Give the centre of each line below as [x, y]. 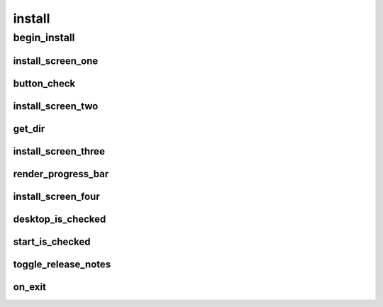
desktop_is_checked [60, 219]
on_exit [29, 287]
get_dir [29, 129]
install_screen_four [56, 196]
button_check [44, 83]
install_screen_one [56, 61]
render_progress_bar [61, 174]
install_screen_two [56, 106]
